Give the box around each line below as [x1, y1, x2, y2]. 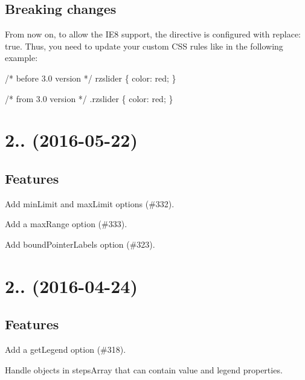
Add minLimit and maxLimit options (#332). [5, 197, 175, 210]
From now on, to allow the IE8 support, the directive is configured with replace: [5, 28, 301, 40]
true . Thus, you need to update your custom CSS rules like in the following [5, 39, 283, 52]
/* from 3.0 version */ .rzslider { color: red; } [5, 92, 173, 105]
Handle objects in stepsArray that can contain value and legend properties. [5, 363, 283, 376]
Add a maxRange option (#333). [5, 217, 127, 230]
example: [5, 51, 38, 64]
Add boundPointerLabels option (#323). [5, 237, 155, 250]
